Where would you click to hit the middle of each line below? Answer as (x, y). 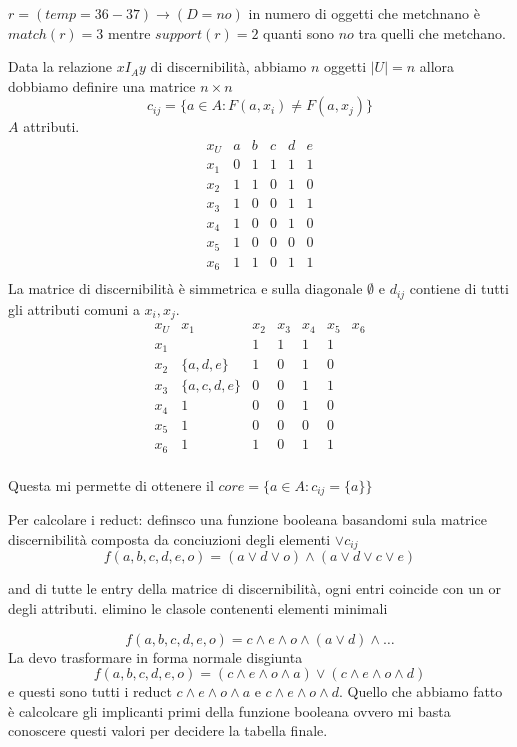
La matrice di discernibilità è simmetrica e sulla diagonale (185, 288)
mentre (129, 32)
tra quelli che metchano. (432, 32)
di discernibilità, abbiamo (228, 66)
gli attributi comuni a (74, 308)
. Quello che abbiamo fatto (420, 691)
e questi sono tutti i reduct (90, 691)
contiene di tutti (459, 288)
